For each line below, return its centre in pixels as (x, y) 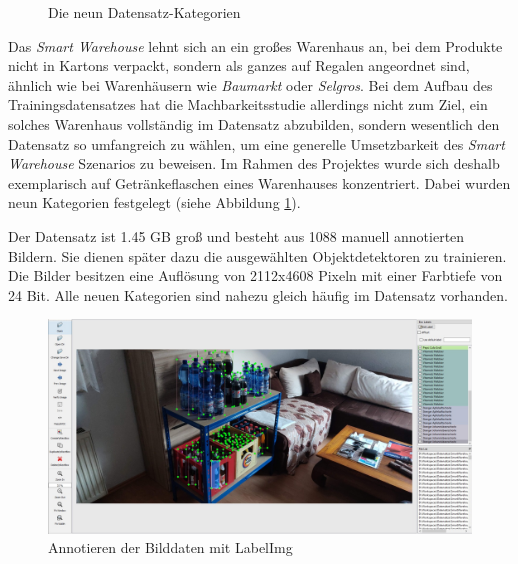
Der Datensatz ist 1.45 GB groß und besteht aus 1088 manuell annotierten (236, 235)
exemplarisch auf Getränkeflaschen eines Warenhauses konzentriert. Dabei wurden (259, 182)
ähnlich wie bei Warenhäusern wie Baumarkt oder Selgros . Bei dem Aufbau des (250, 84)
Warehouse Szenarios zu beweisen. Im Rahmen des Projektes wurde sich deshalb (254, 163)
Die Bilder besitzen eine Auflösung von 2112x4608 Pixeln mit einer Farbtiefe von (255, 275)
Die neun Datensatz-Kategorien (144, 12)
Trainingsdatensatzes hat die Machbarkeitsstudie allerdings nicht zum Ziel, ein (248, 104)
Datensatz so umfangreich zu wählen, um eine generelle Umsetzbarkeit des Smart (256, 143)
